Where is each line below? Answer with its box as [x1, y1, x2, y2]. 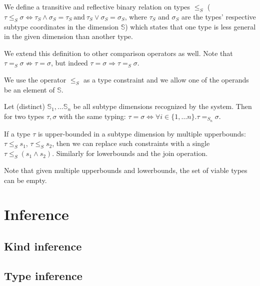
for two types [4, 110, 44, 121]
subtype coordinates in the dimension [4, 21, 118, 31]
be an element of [4, 84, 55, 94]
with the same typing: [58, 110, 126, 121]
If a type [4, 128, 30, 138]
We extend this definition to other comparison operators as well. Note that [4, 47, 233, 58]
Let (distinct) [4, 101, 45, 111]
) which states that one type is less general [125, 21, 256, 31]
